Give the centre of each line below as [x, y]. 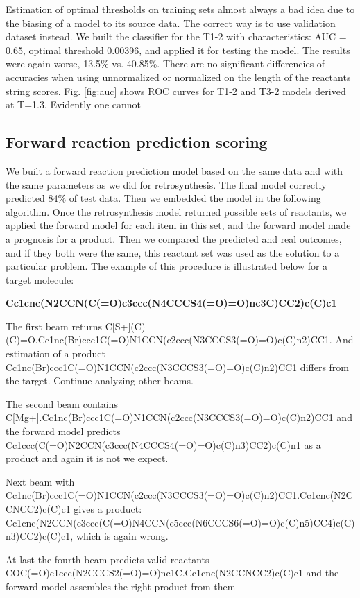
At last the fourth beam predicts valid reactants [108, 559]
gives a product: [108, 509]
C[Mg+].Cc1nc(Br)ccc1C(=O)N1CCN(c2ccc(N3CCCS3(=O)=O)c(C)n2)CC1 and [179, 417]
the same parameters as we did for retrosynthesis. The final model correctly [166, 184]
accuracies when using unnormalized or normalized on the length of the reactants [178, 77]
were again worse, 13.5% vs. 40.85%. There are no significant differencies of [165, 63]
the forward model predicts [63, 431]
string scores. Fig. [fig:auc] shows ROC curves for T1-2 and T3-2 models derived [176, 91]
